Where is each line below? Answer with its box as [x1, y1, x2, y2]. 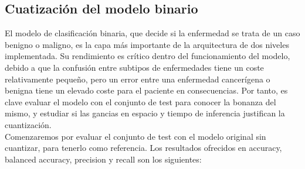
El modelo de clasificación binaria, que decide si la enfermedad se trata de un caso [5, 27, 300, 39]
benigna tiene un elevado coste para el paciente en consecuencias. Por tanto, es [5, 84, 288, 96]
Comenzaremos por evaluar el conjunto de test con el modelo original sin [5, 130, 266, 142]
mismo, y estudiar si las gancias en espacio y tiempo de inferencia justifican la [5, 107, 285, 119]
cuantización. [5, 118, 52, 130]
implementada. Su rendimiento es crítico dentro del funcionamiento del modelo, [5, 50, 290, 62]
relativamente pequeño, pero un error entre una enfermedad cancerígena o [5, 73, 270, 85]
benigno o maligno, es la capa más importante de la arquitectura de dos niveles [5, 38, 289, 50]
